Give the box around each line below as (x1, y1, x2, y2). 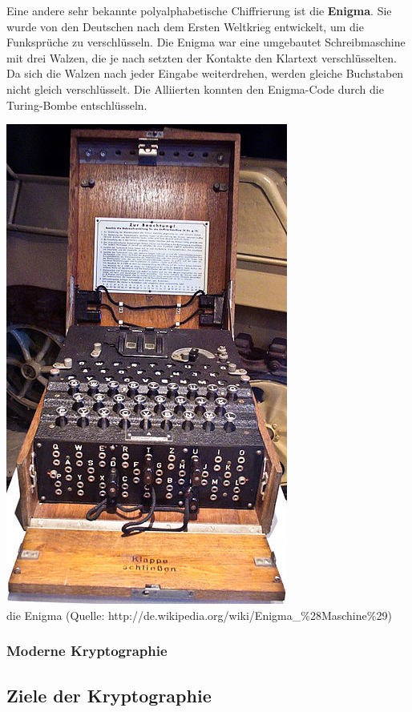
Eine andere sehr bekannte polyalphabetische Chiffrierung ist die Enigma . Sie (6, 2, 392, 18)
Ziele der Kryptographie (6, 682, 212, 707)
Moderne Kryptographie (6, 641, 168, 661)
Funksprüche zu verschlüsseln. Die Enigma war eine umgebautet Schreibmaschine (6, 34, 406, 50)
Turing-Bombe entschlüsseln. (6, 96, 147, 113)
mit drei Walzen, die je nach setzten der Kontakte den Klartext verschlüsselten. (6, 49, 397, 66)
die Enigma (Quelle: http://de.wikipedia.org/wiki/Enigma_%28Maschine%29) (6, 606, 392, 623)
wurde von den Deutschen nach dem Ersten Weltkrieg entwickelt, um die (6, 18, 364, 34)
